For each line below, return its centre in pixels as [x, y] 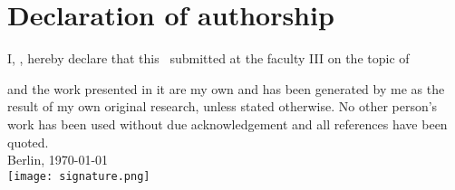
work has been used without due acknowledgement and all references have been [227, 123]
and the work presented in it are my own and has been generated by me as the [226, 88]
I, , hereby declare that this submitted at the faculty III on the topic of [208, 58]
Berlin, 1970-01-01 [58, 160]
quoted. [28, 142]
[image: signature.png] [79, 176]
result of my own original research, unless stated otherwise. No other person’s [223, 106]
